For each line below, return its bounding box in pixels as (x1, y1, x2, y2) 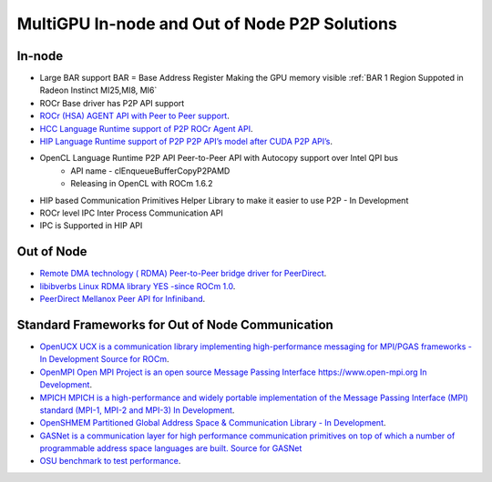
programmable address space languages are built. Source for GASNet (39, 443, 302, 454)
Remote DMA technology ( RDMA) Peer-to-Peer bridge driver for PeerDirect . (39, 268, 327, 279)
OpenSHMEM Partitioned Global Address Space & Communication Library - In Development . (39, 417, 386, 428)
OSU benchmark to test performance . (39, 456, 181, 467)
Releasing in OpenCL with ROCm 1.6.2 (70, 178, 213, 189)
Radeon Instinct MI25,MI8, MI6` (39, 85, 158, 95)
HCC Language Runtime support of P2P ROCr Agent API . (39, 123, 253, 134)
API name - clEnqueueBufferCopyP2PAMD (70, 165, 231, 176)
